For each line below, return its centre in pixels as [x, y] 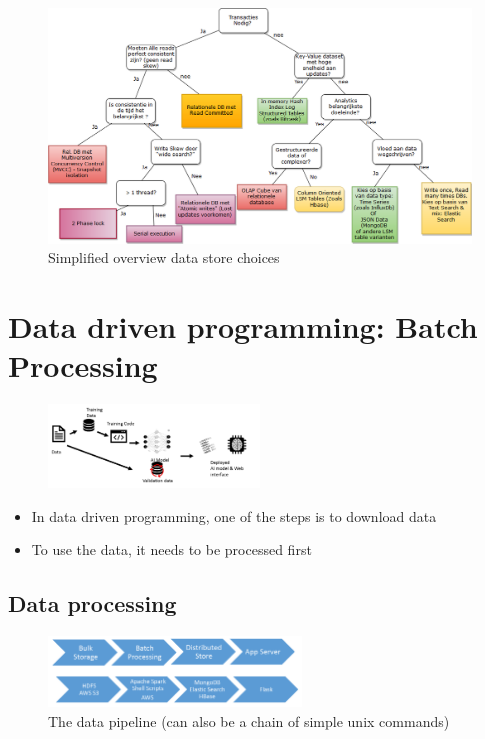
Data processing [92, 603]
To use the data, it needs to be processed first [171, 549]
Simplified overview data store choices [164, 257]
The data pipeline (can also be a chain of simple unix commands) [249, 720]
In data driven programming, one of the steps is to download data [234, 515]
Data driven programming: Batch [243, 325]
